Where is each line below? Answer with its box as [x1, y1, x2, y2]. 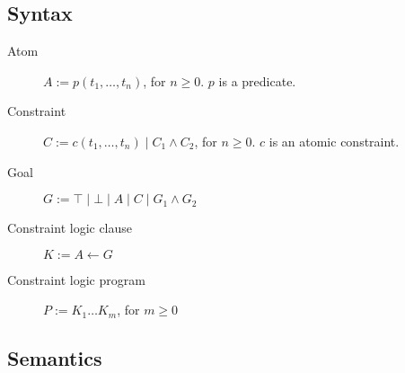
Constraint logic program [7, 270, 145, 289]
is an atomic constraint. [269, 131, 400, 150]
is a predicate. [218, 71, 296, 90]
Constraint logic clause [7, 218, 133, 237]
